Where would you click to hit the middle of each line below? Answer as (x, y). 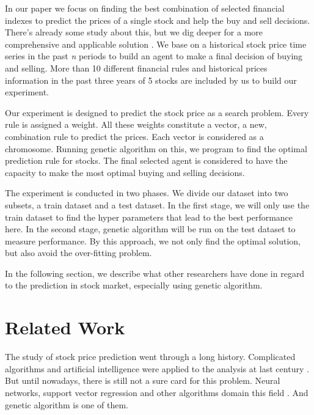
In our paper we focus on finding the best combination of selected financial (145, 8)
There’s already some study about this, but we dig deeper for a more (134, 32)
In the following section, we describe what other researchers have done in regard (155, 273)
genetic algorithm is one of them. (67, 404)
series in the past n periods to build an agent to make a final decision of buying (154, 56)
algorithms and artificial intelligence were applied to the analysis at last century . (157, 368)
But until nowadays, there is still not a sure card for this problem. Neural (143, 380)
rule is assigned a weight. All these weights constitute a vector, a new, (136, 124)
